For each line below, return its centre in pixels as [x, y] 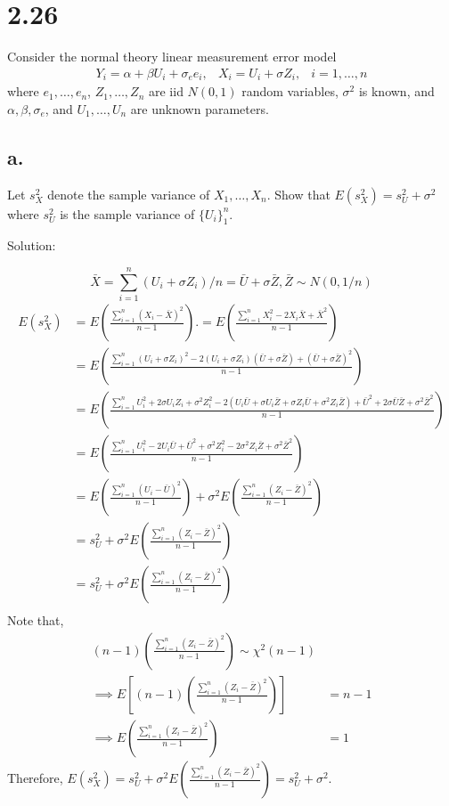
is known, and [396, 91]
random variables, [290, 91]
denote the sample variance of [129, 194]
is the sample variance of [127, 213]
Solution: [32, 245]
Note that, [36, 620]
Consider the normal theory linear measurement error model [172, 57]
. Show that [298, 194]
